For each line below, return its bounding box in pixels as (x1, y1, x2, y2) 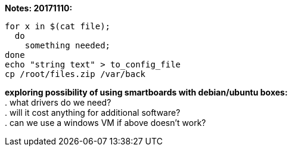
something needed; (24, 41, 111, 50)
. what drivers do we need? (5, 97, 111, 107)
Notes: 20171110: (5, 3, 73, 13)
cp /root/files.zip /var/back (5, 69, 146, 79)
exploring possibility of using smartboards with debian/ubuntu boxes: (5, 87, 288, 97)
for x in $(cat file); (5, 21, 111, 31)
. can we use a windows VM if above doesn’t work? (5, 118, 206, 128)
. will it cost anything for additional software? (5, 107, 181, 118)
